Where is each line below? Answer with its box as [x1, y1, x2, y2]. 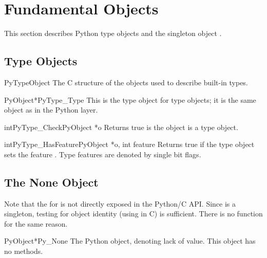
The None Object [4, 174, 99, 190]
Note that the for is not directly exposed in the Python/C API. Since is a [4, 198, 236, 209]
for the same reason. [4, 218, 68, 229]
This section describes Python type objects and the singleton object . [4, 28, 222, 39]
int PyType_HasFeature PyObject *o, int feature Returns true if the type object [4, 139, 255, 150]
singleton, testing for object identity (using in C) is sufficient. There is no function [4, 208, 263, 219]
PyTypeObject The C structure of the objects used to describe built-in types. [4, 77, 248, 87]
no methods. [4, 246, 43, 256]
